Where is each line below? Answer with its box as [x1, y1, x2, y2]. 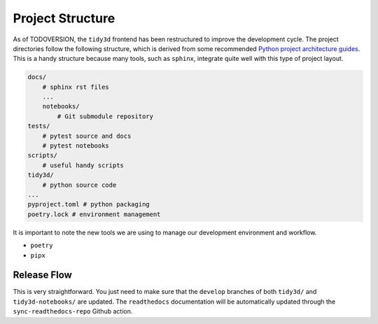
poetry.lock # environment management [27, 210, 161, 218]
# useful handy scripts [42, 161, 124, 169]
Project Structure [13, 10, 115, 26]
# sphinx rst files [42, 83, 110, 91]
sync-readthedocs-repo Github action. [13, 307, 133, 316]
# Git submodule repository [57, 112, 154, 120]
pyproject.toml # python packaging [27, 200, 150, 209]
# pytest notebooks [42, 142, 110, 150]
